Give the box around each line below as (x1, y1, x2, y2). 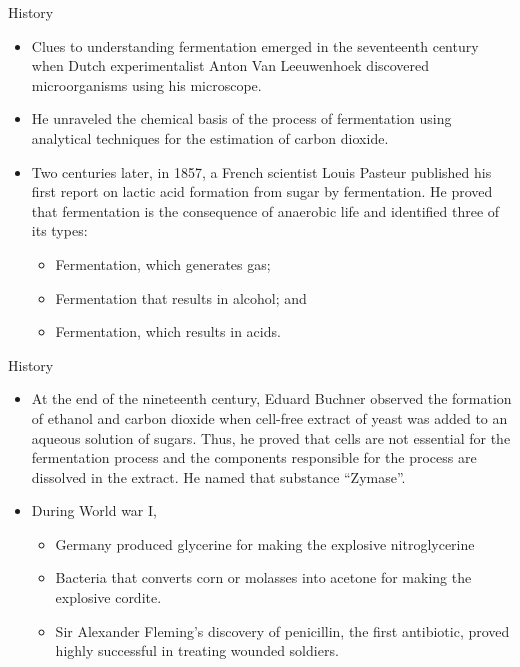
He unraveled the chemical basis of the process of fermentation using (31, 108, 452, 129)
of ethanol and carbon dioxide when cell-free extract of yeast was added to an (31, 407, 508, 428)
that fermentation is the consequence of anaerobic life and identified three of (31, 200, 500, 221)
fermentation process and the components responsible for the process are (31, 447, 477, 468)
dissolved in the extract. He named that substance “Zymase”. (31, 466, 406, 487)
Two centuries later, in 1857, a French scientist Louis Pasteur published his (31, 161, 492, 182)
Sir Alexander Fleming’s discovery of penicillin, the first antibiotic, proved (55, 620, 510, 641)
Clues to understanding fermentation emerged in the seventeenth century (31, 35, 479, 56)
